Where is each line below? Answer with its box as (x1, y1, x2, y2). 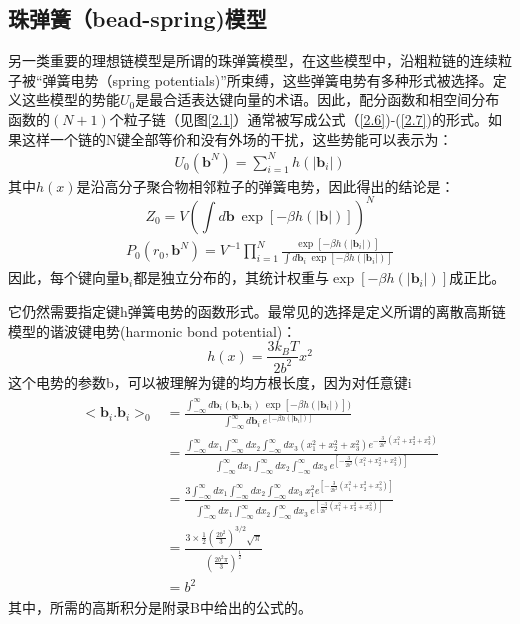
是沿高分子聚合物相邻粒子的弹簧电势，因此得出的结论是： (76, 175, 455, 196)
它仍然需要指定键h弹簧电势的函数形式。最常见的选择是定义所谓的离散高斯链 (8, 301, 506, 322)
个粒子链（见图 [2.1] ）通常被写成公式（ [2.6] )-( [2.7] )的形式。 (109, 108, 488, 129)
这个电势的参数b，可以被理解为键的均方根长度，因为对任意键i (8, 371, 412, 392)
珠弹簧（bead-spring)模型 (8, 3, 267, 34)
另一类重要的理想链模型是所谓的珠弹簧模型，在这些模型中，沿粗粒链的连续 (8, 50, 498, 71)
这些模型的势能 (21, 89, 120, 110)
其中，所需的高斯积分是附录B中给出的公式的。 (8, 597, 312, 618)
